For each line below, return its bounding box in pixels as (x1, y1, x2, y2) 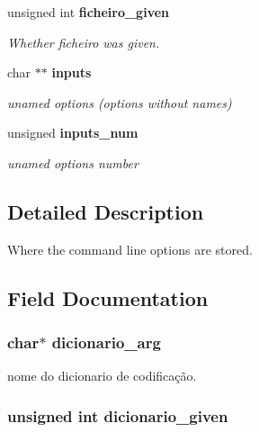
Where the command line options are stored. (7, 239, 253, 258)
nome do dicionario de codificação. (7, 366, 197, 385)
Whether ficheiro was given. (7, 32, 160, 51)
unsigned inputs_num (7, 123, 138, 142)
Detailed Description (7, 197, 204, 225)
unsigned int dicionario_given (7, 404, 228, 427)
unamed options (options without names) (7, 93, 232, 112)
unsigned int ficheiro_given (7, 3, 170, 21)
